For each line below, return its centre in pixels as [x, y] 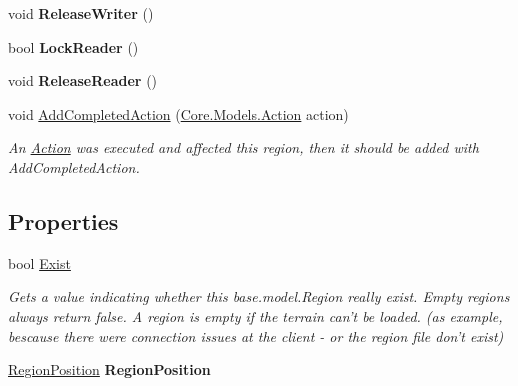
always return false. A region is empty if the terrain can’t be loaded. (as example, [255, 315]
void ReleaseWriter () [81, 13]
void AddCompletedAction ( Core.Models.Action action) [178, 113]
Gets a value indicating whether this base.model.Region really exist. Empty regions [259, 296]
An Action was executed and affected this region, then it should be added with [243, 147]
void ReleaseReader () [83, 80]
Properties [63, 220]
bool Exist [39, 262]
